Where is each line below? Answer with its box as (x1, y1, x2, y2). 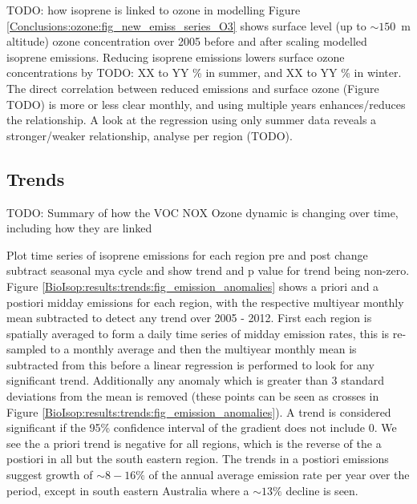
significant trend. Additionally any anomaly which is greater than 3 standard (6, 372, 385, 389)
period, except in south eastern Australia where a (6, 482, 249, 498)
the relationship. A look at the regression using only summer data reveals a (6, 111, 377, 128)
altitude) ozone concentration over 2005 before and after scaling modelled (6, 33, 367, 50)
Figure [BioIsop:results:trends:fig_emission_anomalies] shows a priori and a (6, 277, 379, 294)
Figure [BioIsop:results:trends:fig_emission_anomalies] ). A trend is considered (6, 403, 391, 420)
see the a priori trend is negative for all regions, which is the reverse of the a (6, 434, 382, 451)
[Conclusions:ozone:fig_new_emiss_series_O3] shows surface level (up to (6, 17, 366, 34)
